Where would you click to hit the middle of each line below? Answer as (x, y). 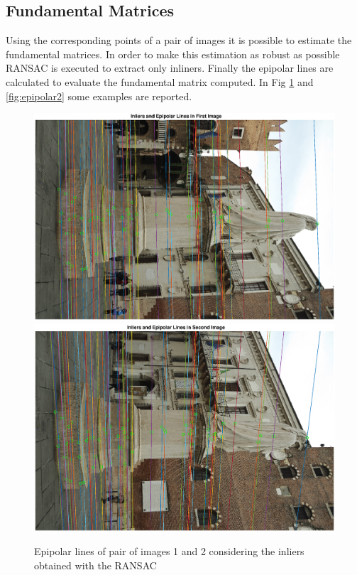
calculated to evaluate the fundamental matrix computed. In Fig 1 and (160, 81)
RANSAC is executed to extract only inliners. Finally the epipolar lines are (170, 68)
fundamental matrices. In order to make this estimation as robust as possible (173, 54)
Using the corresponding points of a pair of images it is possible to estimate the (179, 40)
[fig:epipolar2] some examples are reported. (99, 96)
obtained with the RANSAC (95, 565)
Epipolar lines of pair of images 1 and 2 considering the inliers (169, 551)
